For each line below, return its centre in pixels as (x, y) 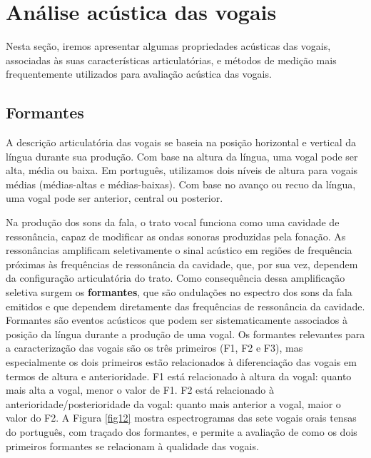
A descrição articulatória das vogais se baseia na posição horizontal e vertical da (181, 142)
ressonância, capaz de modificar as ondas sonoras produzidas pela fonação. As (176, 236)
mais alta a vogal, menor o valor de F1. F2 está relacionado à (140, 390)
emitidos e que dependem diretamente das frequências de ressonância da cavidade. (185, 306)
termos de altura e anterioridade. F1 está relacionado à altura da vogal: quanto (179, 376)
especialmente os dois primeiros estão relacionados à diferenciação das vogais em (181, 362)
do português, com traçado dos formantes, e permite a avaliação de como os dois (182, 431)
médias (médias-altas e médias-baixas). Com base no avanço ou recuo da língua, (181, 184)
